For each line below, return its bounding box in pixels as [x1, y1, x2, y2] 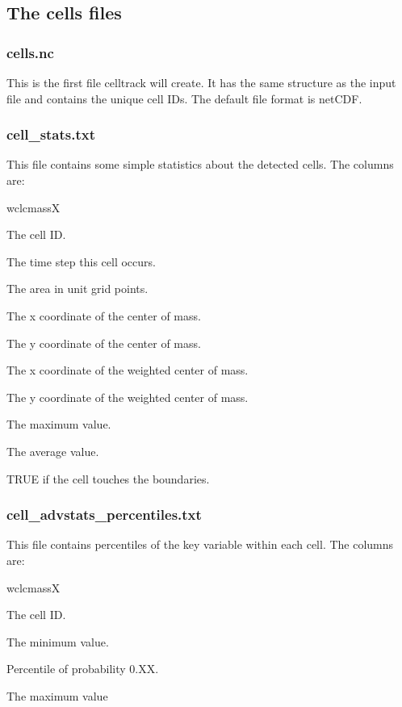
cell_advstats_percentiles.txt [6, 504, 202, 525]
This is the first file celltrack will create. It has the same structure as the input [6, 74, 396, 90]
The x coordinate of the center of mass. [6, 307, 201, 324]
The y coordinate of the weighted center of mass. [6, 388, 249, 405]
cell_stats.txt [6, 124, 96, 144]
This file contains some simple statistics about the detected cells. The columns [6, 156, 394, 173]
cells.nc [6, 42, 54, 62]
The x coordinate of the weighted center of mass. [6, 362, 249, 379]
